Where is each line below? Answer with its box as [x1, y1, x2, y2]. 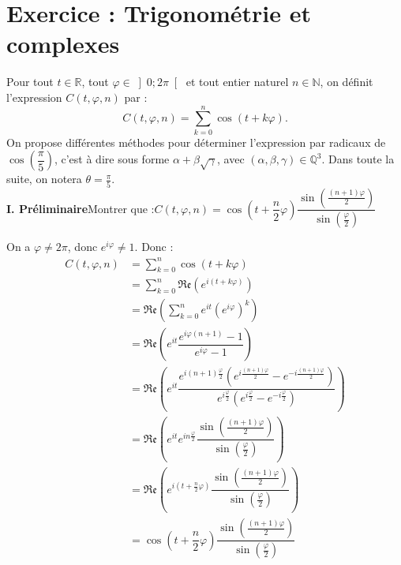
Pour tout [6, 73, 54, 90]
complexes [6, 28, 120, 60]
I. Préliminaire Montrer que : [6, 200, 155, 216]
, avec [217, 151, 245, 167]
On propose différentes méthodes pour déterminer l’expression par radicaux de [6, 133, 386, 150]
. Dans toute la [321, 151, 395, 167]
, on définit [320, 73, 373, 90]
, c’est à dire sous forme [54, 151, 170, 167]
